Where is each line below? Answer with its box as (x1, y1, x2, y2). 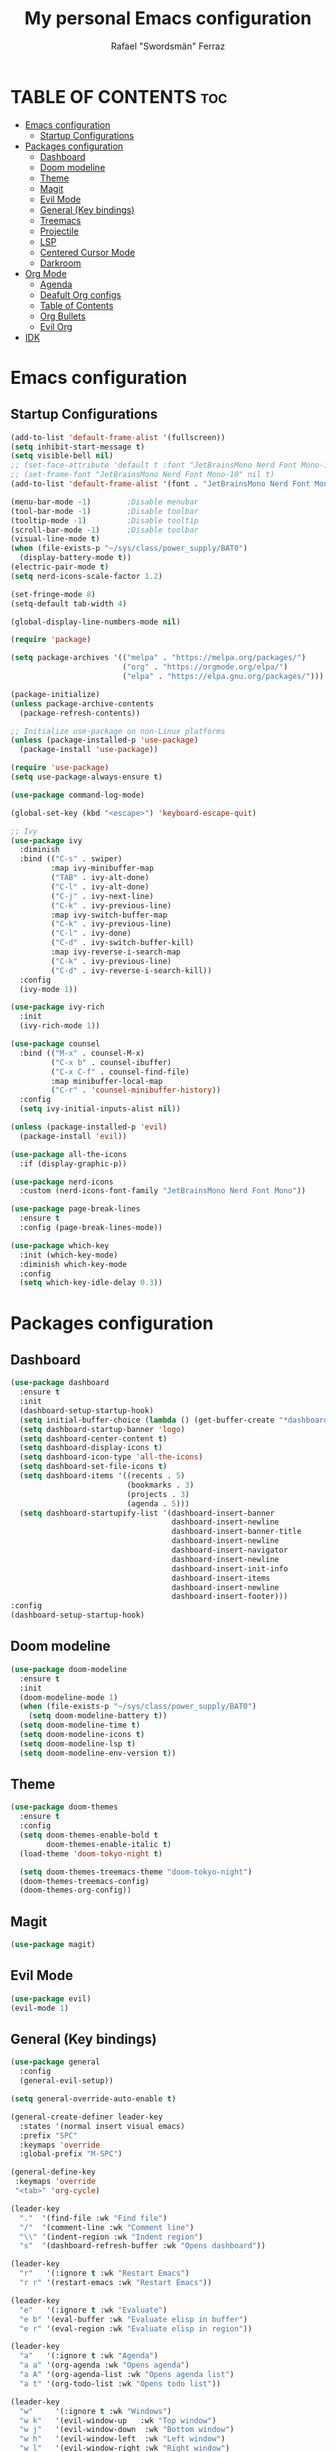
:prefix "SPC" (19, 2130, 78, 2141)
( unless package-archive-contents (10, 698, 155, 709)
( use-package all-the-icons (10, 1149, 128, 1159)
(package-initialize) (10, 689, 101, 699)
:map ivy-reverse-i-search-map (50, 947, 182, 957)
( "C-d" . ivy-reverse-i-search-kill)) (50, 965, 213, 976)
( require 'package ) (10, 635, 92, 645)
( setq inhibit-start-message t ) (10, 442, 145, 452)
